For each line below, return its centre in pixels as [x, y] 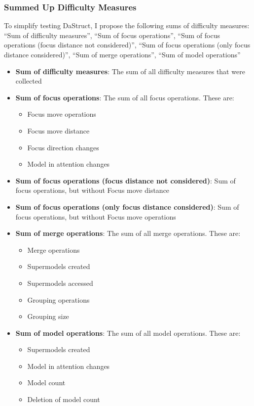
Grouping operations [58, 299]
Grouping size [48, 316]
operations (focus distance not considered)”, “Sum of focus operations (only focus [127, 45]
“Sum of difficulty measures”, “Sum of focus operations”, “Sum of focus [112, 35]
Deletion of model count [64, 399]
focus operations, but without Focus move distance [92, 190]
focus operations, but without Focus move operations [96, 216]
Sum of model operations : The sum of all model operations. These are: [128, 333]
